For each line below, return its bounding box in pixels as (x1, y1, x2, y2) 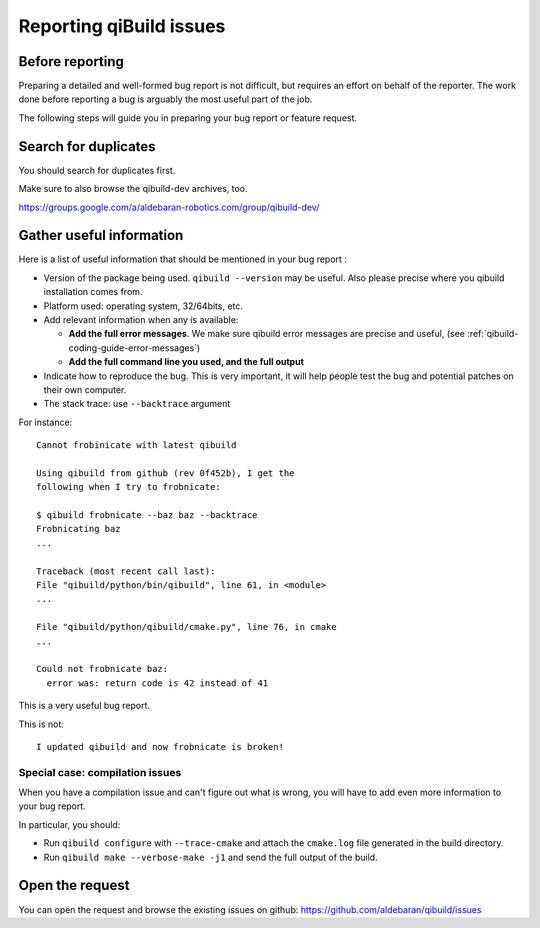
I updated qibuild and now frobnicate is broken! (36, 741, 285, 752)
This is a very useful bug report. (18, 700, 150, 712)
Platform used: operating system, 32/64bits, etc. (43, 300, 244, 312)
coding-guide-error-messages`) (68, 341, 201, 354)
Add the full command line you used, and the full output (68, 356, 305, 368)
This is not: (18, 718, 65, 730)
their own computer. (43, 383, 127, 395)
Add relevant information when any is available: (43, 314, 239, 325)
